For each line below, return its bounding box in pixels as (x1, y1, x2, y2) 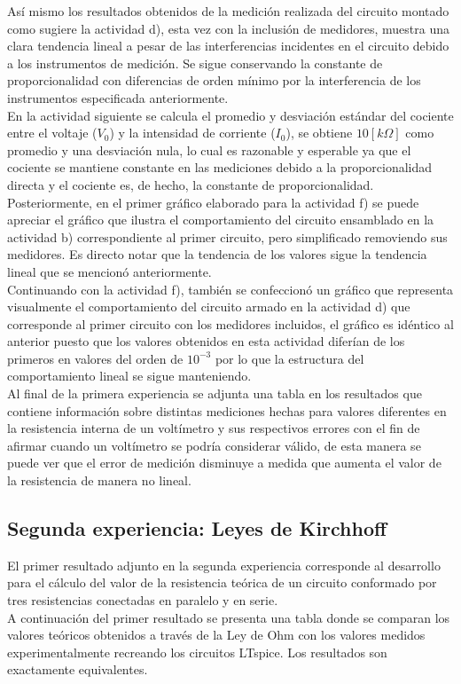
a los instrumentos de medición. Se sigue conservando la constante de (7, 53, 383, 72)
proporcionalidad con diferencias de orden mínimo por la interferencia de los (7, 71, 421, 90)
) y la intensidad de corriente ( (109, 123, 276, 142)
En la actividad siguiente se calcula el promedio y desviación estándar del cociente (7, 106, 454, 124)
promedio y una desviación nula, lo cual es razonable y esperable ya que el (7, 140, 411, 159)
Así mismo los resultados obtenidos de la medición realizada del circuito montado (7, 2, 449, 20)
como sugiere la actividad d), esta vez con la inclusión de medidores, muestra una (7, 19, 450, 37)
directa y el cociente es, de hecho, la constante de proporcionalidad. (7, 175, 374, 193)
